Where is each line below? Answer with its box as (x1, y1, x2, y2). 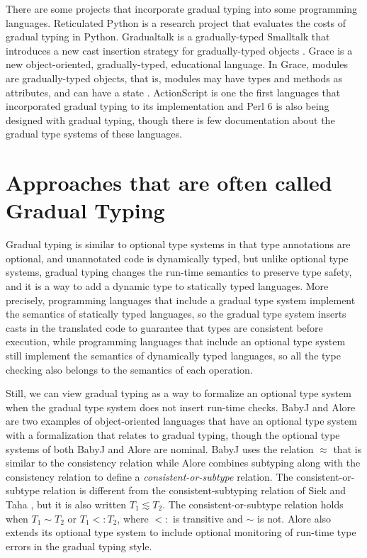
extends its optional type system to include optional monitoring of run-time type (6, 525, 356, 540)
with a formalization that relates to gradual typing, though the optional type (6, 427, 340, 442)
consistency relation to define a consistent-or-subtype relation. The (6, 469, 293, 484)
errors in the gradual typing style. (6, 538, 152, 553)
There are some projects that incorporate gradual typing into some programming (6, 1, 357, 16)
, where (117, 510, 149, 525)
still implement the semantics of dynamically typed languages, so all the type (6, 348, 341, 362)
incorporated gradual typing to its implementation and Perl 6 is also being (6, 99, 329, 113)
